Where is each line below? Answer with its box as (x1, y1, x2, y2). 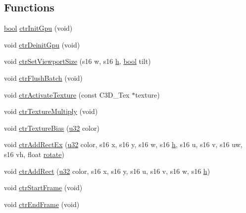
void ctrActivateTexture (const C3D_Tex (4, 89, 130, 100)
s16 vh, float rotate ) (4, 149, 64, 159)
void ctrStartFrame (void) (4, 182, 83, 193)
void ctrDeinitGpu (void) (4, 39, 80, 50)
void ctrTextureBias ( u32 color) (4, 122, 99, 133)
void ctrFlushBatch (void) (4, 72, 83, 83)
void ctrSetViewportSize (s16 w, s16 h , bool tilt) (4, 56, 151, 66)
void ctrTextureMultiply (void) (4, 106, 98, 116)
